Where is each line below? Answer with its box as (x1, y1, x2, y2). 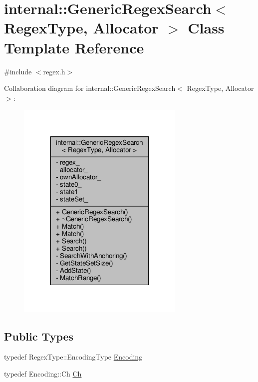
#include (4, 66, 32, 76)
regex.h (43, 66, 65, 76)
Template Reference (4, 37, 144, 57)
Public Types (4, 328, 74, 344)
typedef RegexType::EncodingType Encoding (4, 352, 143, 362)
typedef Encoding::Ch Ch (4, 369, 82, 379)
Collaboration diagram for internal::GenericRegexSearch (4, 83, 176, 93)
